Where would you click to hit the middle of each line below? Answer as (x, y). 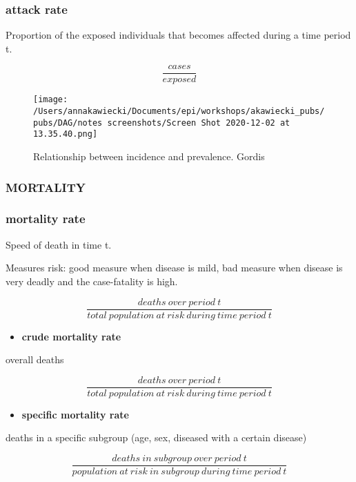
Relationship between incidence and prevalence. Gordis (149, 156)
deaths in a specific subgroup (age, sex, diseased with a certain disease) (156, 437)
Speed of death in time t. (59, 244)
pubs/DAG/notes (68, 123)
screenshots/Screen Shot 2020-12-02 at (199, 123)
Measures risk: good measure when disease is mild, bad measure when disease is (174, 268)
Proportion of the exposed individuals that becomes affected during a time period (178, 35)
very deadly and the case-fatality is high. (92, 281)
